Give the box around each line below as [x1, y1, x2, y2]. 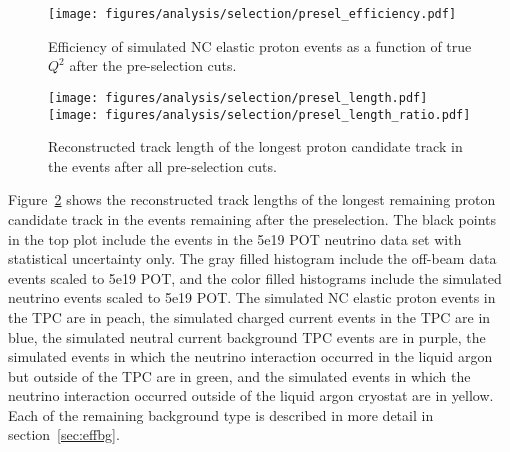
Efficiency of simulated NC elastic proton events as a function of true [48, 35, 472, 56]
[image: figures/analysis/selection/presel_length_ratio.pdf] [48, 107, 471, 122]
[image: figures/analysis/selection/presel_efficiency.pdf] [48, 7, 457, 21]
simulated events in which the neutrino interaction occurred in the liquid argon [8, 346, 493, 367]
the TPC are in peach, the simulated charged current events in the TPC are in [8, 306, 491, 327]
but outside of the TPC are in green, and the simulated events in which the [8, 365, 471, 386]
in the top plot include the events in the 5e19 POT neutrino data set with [8, 228, 462, 249]
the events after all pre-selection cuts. [48, 155, 277, 176]
